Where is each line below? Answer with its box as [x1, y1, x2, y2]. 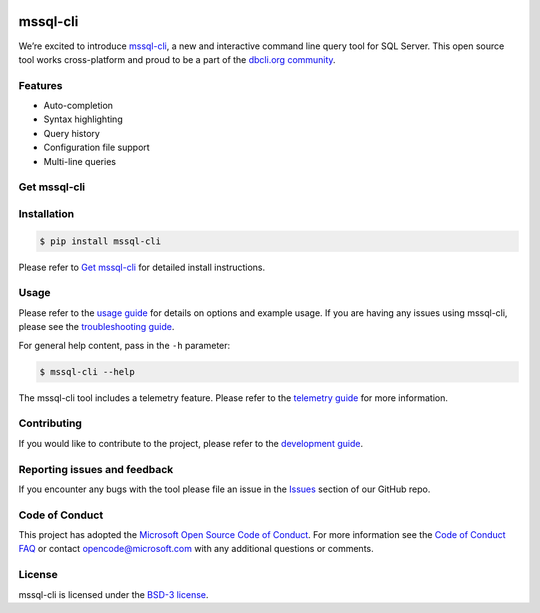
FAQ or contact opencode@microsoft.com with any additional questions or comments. [18, 543, 374, 555]
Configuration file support [43, 141, 150, 154]
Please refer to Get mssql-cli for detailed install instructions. [18, 261, 265, 273]
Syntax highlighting [43, 113, 124, 125]
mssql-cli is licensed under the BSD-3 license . [18, 588, 209, 600]
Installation [18, 206, 75, 220]
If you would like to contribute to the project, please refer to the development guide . [18, 437, 364, 449]
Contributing [18, 416, 82, 430]
